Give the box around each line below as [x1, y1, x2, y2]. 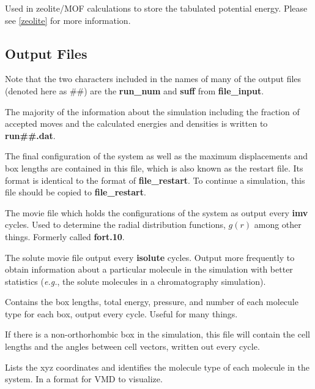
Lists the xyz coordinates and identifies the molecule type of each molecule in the [5, 360, 309, 373]
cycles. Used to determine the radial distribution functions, [5, 218, 226, 231]
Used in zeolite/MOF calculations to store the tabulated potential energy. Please [5, 2, 308, 14]
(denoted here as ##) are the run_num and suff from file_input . [5, 84, 264, 97]
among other [254, 218, 302, 231]
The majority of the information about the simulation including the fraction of [5, 105, 300, 118]
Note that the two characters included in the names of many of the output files [5, 72, 302, 85]
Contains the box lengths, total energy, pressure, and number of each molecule [5, 295, 298, 308]
